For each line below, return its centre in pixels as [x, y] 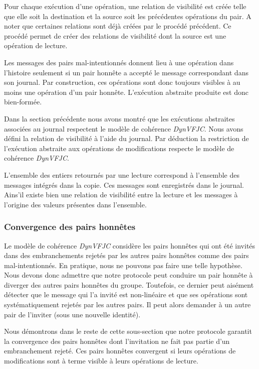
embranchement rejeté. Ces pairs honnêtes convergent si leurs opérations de [120, 351]
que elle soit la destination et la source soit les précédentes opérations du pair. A [128, 16]
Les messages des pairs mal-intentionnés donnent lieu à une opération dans [119, 62]
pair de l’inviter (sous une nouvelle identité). [72, 314]
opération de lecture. [36, 45]
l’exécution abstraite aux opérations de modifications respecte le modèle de [119, 148]
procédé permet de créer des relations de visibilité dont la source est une [115, 35]
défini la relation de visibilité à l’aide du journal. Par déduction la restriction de [126, 138]
